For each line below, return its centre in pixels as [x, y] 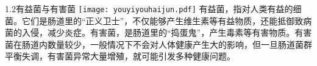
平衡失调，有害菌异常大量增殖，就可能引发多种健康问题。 [120, 56]
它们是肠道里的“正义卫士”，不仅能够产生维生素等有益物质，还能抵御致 [162, 20]
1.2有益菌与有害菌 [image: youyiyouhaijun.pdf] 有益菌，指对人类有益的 [149, 8]
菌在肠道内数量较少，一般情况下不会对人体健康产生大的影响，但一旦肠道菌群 [158, 44]
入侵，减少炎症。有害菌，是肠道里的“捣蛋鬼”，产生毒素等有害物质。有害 [167, 32]
